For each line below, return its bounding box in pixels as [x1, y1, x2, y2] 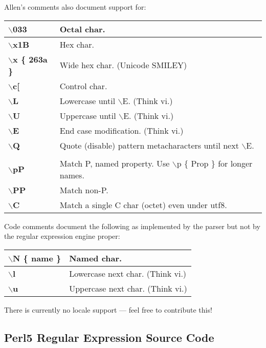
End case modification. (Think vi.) [59, 124, 184, 136]
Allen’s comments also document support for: [4, 2, 146, 12]
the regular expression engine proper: [4, 231, 120, 241]
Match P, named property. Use [59, 157, 170, 169]
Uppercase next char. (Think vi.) [69, 282, 187, 294]
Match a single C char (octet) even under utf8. [59, 198, 227, 211]
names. [59, 169, 84, 181]
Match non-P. [59, 183, 108, 196]
